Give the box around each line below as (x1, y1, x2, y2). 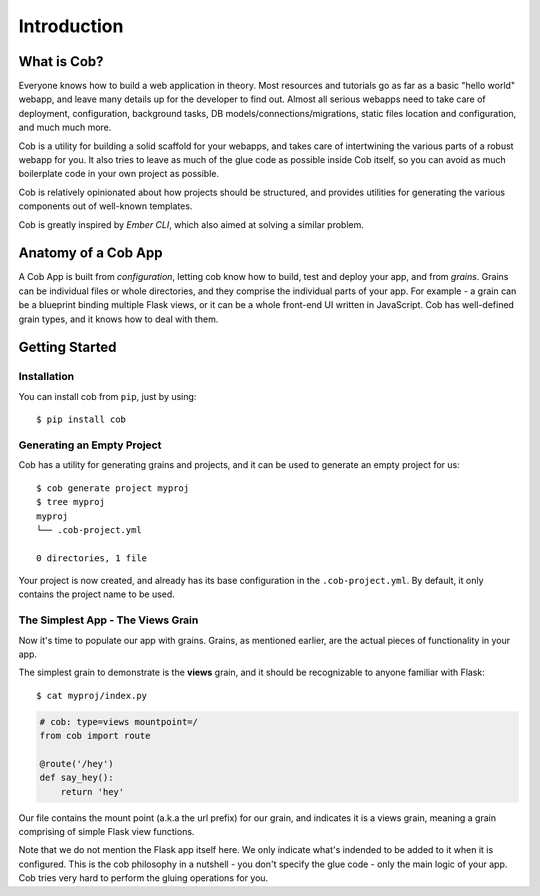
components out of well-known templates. (18, 200, 193, 212)
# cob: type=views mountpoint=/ (39, 716, 199, 727)
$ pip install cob (36, 414, 127, 425)
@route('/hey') (39, 758, 114, 769)
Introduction (18, 15, 124, 37)
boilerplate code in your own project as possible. (18, 168, 220, 180)
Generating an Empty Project (18, 438, 162, 452)
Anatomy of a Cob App (18, 245, 163, 262)
